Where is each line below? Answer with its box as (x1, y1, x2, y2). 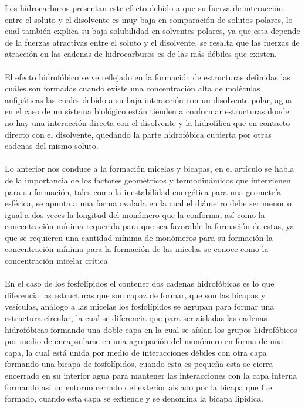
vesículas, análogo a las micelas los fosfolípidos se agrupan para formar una (5, 300, 274, 312)
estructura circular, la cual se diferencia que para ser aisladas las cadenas (5, 312, 267, 324)
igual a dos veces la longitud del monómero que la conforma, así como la (5, 208, 265, 220)
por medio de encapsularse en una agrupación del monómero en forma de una (5, 335, 283, 347)
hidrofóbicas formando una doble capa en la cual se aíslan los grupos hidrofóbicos (5, 323, 297, 335)
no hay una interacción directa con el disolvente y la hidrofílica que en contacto (5, 116, 290, 128)
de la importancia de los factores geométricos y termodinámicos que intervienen (5, 174, 291, 186)
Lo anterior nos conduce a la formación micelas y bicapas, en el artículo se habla (5, 162, 294, 175)
